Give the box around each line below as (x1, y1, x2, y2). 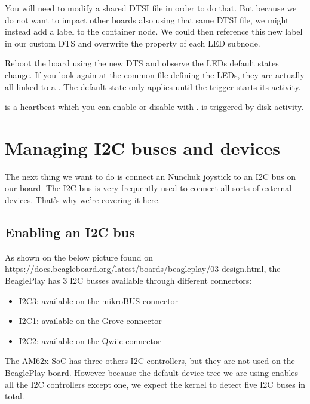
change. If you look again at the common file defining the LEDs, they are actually (5, 68, 305, 81)
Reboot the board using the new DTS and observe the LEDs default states (5, 57, 279, 69)
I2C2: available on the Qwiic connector (19, 334, 161, 347)
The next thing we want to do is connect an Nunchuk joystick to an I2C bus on (5, 170, 296, 182)
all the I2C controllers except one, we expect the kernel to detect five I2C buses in (5, 378, 306, 390)
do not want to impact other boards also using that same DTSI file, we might (5, 13, 289, 26)
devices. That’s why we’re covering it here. (5, 194, 161, 206)
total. (5, 390, 24, 402)
